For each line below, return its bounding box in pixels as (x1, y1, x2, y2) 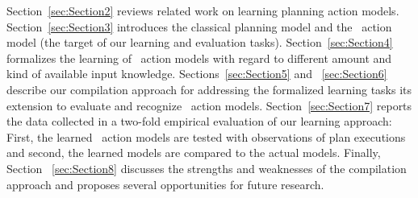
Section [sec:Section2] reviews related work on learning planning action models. (6, 2, 399, 19)
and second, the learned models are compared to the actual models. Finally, (6, 144, 381, 161)
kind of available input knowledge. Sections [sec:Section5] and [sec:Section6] (6, 65, 387, 82)
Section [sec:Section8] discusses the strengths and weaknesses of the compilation (6, 159, 407, 176)
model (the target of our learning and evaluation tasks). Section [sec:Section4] (6, 34, 393, 51)
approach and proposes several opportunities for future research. (6, 175, 324, 192)
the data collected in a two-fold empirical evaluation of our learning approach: (6, 113, 392, 130)
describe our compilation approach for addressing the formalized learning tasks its (6, 80, 412, 97)
